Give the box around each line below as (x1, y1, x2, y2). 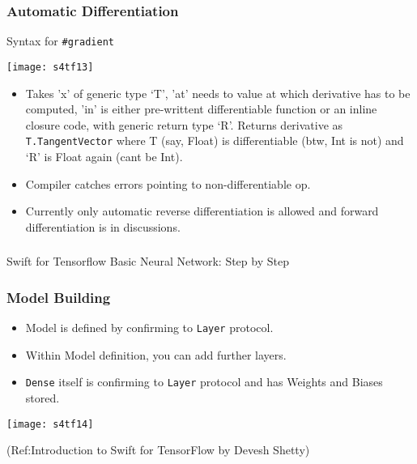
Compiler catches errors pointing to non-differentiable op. (25, 175, 311, 192)
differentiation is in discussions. (25, 218, 181, 235)
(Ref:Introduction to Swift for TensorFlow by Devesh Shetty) (6, 441, 310, 458)
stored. (25, 389, 60, 406)
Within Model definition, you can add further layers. (25, 346, 287, 363)
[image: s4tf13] (6, 61, 94, 73)
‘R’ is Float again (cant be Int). (25, 147, 183, 164)
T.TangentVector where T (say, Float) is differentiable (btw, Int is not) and (25, 132, 404, 149)
